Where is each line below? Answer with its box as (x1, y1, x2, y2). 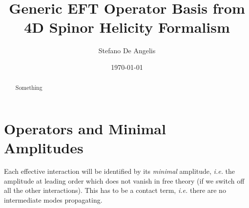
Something (15, 83, 42, 92)
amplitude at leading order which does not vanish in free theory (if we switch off (4, 175, 245, 186)
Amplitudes (4, 138, 83, 158)
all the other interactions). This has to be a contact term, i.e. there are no (4, 185, 226, 195)
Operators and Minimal (4, 118, 166, 138)
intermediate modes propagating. (4, 194, 103, 205)
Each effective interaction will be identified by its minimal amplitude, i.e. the (4, 166, 235, 176)
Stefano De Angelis (98, 45, 156, 56)
